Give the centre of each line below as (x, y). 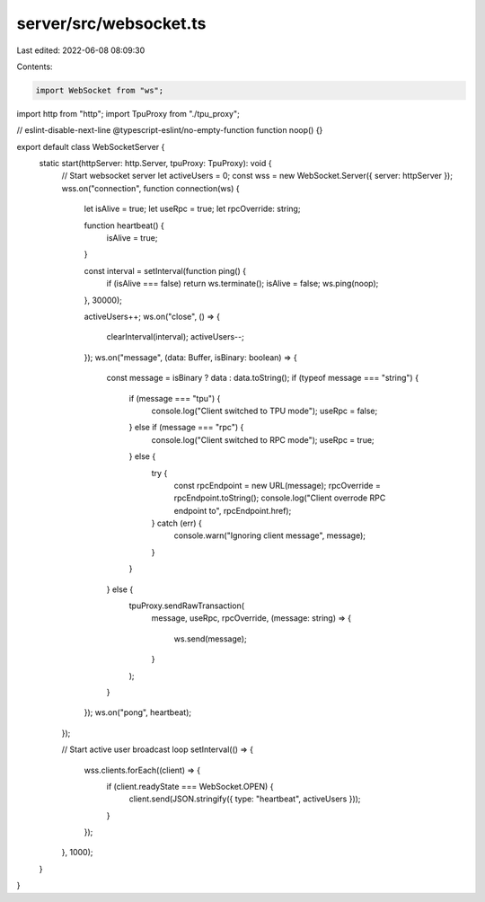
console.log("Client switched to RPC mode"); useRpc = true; (263, 439)
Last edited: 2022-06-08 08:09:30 (81, 50)
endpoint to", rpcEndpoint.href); (233, 510)
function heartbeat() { (124, 225)
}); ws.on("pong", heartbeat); (138, 712)
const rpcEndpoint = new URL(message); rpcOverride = (277, 485)
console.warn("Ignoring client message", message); (270, 535)
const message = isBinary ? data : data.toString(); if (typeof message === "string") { (263, 378)
